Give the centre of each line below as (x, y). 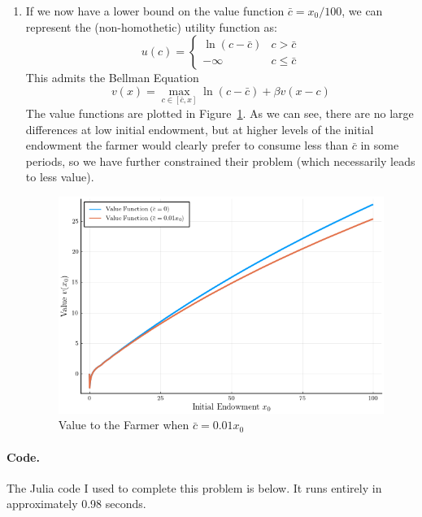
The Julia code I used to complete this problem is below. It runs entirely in (194, 487)
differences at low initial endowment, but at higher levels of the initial (200, 129)
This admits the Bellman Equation (112, 78)
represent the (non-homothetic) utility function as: (151, 26)
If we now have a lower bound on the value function (155, 11)
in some (380, 145)
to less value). (60, 177)
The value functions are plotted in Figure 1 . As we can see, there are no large (220, 113)
